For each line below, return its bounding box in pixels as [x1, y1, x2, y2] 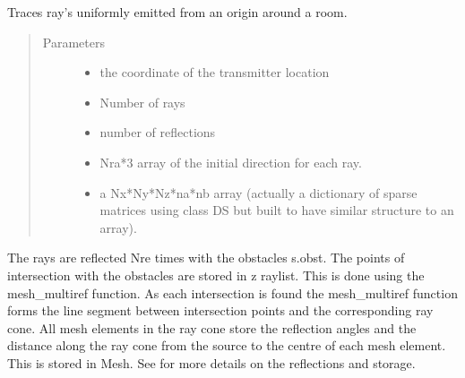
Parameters [42, 32, 105, 51]
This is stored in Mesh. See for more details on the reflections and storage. [7, 353, 416, 372]
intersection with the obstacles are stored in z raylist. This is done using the [7, 265, 425, 284]
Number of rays [99, 92, 185, 111]
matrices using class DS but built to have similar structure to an [99, 201, 454, 219]
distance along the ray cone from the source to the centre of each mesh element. [7, 336, 446, 355]
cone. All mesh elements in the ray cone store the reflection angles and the [7, 318, 417, 337]
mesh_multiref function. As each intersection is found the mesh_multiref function [7, 283, 458, 302]
